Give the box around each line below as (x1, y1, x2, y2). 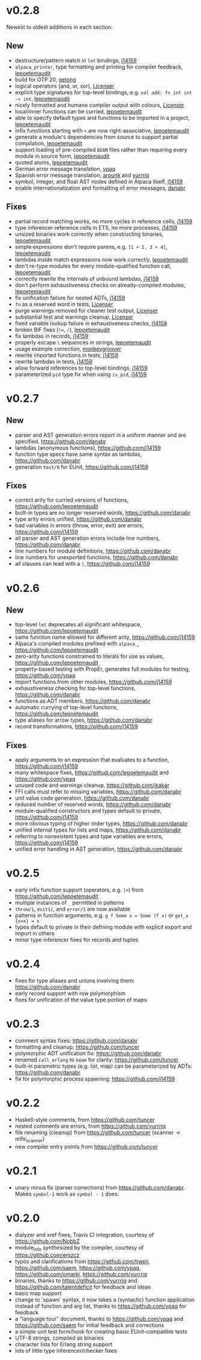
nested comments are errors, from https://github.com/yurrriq (14, 1122, 166, 1130)
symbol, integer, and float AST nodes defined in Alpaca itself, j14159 (14, 178, 183, 185)
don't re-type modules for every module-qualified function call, (14, 262, 172, 269)
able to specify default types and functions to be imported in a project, (14, 114, 190, 121)
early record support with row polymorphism (14, 990, 126, 997)
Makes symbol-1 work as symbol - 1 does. (14, 1190, 119, 1197)
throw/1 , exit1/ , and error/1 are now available (14, 905, 131, 912)
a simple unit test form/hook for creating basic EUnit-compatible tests (14, 1328, 188, 1335)
